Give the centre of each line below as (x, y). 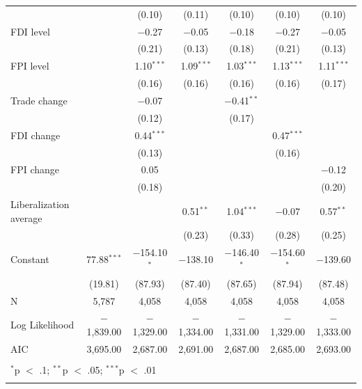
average (26, 217)
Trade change (39, 100)
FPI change (35, 169)
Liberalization (40, 204)
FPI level (30, 66)
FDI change (36, 135)
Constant (30, 259)
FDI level (30, 31)
